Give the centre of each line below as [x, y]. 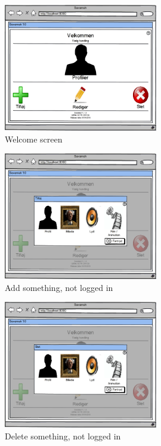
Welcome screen [34, 139]
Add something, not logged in [59, 287]
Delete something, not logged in [63, 436]
